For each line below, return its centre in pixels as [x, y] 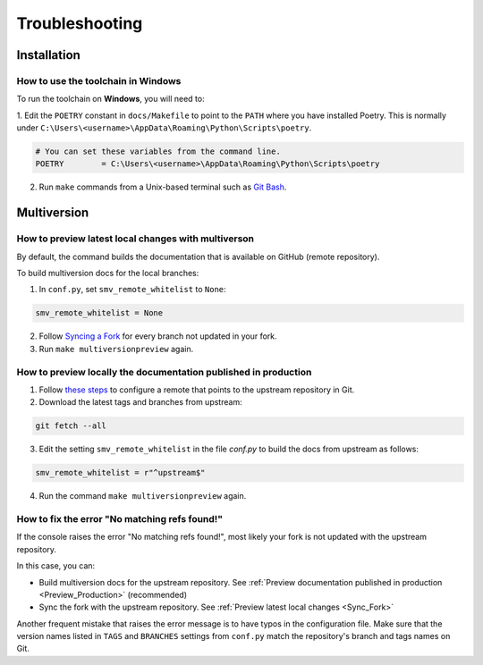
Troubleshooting [80, 23]
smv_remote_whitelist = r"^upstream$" [120, 473]
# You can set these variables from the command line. [158, 152]
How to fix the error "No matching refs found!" [120, 518]
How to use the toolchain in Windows [99, 80]
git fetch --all [71, 426]
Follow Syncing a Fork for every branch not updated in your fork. [158, 336]
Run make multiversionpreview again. [116, 349]
